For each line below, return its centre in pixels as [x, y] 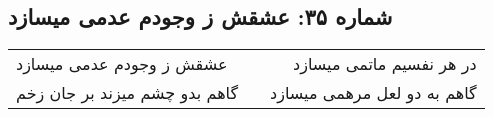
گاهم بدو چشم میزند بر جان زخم [127, 93]
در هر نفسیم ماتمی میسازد [385, 64]
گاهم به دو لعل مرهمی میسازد [373, 93]
